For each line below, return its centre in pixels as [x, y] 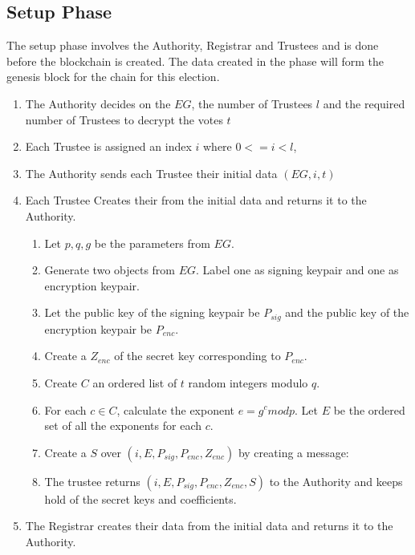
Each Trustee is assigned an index [108, 146]
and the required [364, 103]
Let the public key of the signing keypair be [152, 312]
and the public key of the [347, 312]
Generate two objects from [110, 270]
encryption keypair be [98, 328]
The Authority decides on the [98, 103]
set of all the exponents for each [123, 425]
